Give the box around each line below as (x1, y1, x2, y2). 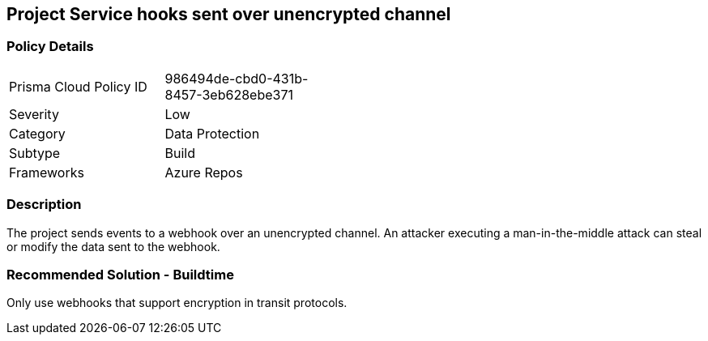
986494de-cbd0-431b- (164, 70, 309, 87)
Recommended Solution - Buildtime (6, 266, 234, 283)
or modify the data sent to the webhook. (6, 239, 220, 254)
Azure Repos (164, 164, 243, 181)
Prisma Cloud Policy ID (9, 78, 147, 95)
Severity (9, 105, 59, 122)
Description (6, 196, 82, 213)
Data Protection (164, 125, 260, 142)
